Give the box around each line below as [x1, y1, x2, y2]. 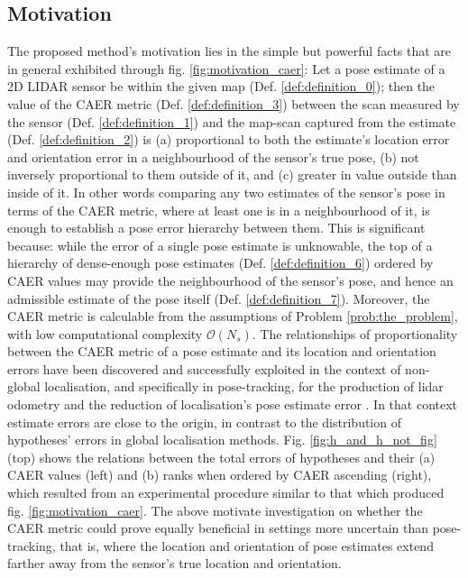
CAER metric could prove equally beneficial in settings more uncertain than [7, 518, 428, 537]
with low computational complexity [7, 324, 203, 343]
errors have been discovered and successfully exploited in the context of [7, 359, 401, 378]
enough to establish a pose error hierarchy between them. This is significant [7, 218, 426, 237]
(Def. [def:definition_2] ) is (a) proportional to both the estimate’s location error [7, 130, 450, 149]
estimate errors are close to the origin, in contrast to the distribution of [7, 412, 401, 431]
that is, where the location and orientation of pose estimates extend [60, 536, 434, 555]
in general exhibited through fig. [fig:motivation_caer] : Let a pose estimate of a [7, 59, 445, 78]
